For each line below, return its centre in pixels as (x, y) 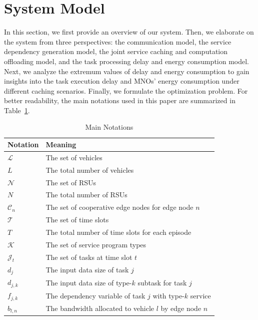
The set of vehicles (74, 157)
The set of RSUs (71, 182)
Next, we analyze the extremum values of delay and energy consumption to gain (127, 71)
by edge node (181, 308)
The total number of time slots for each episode (118, 232)
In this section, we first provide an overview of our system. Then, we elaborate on (129, 32)
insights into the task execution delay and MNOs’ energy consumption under (122, 81)
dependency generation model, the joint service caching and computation (116, 51)
